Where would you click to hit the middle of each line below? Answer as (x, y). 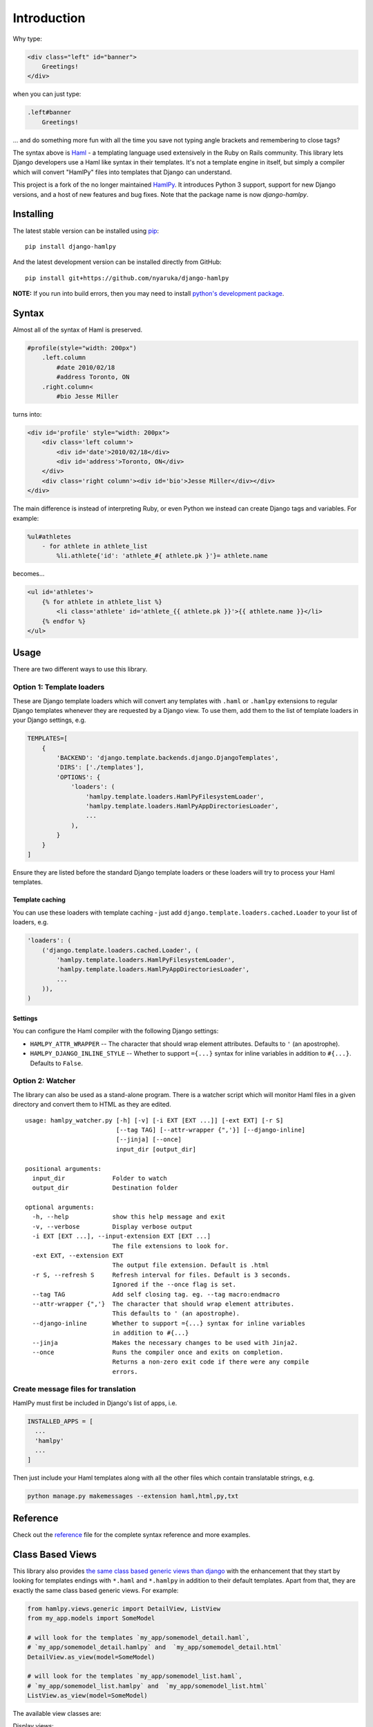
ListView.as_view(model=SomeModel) (87, 1696)
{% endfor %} (64, 621)
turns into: (27, 414)
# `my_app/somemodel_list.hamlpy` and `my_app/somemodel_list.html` (147, 1686)
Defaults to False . (56, 1063)
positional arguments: (64, 1168)
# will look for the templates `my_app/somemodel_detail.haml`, (138, 1638)
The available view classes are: (57, 1714)
